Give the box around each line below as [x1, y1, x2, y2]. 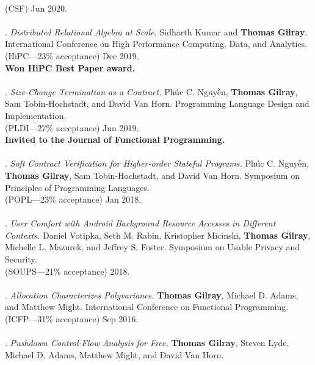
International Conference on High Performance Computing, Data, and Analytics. [5, 37, 307, 50]
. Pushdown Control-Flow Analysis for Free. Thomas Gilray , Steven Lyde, [5, 336, 289, 349]
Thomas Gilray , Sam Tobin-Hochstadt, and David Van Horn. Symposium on [5, 168, 300, 181]
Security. [5, 253, 37, 266]
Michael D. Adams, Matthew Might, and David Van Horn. [5, 348, 224, 361]
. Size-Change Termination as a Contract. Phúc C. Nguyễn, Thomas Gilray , [5, 85, 298, 98]
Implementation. [5, 109, 67, 121]
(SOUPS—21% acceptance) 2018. [5, 264, 130, 277]
